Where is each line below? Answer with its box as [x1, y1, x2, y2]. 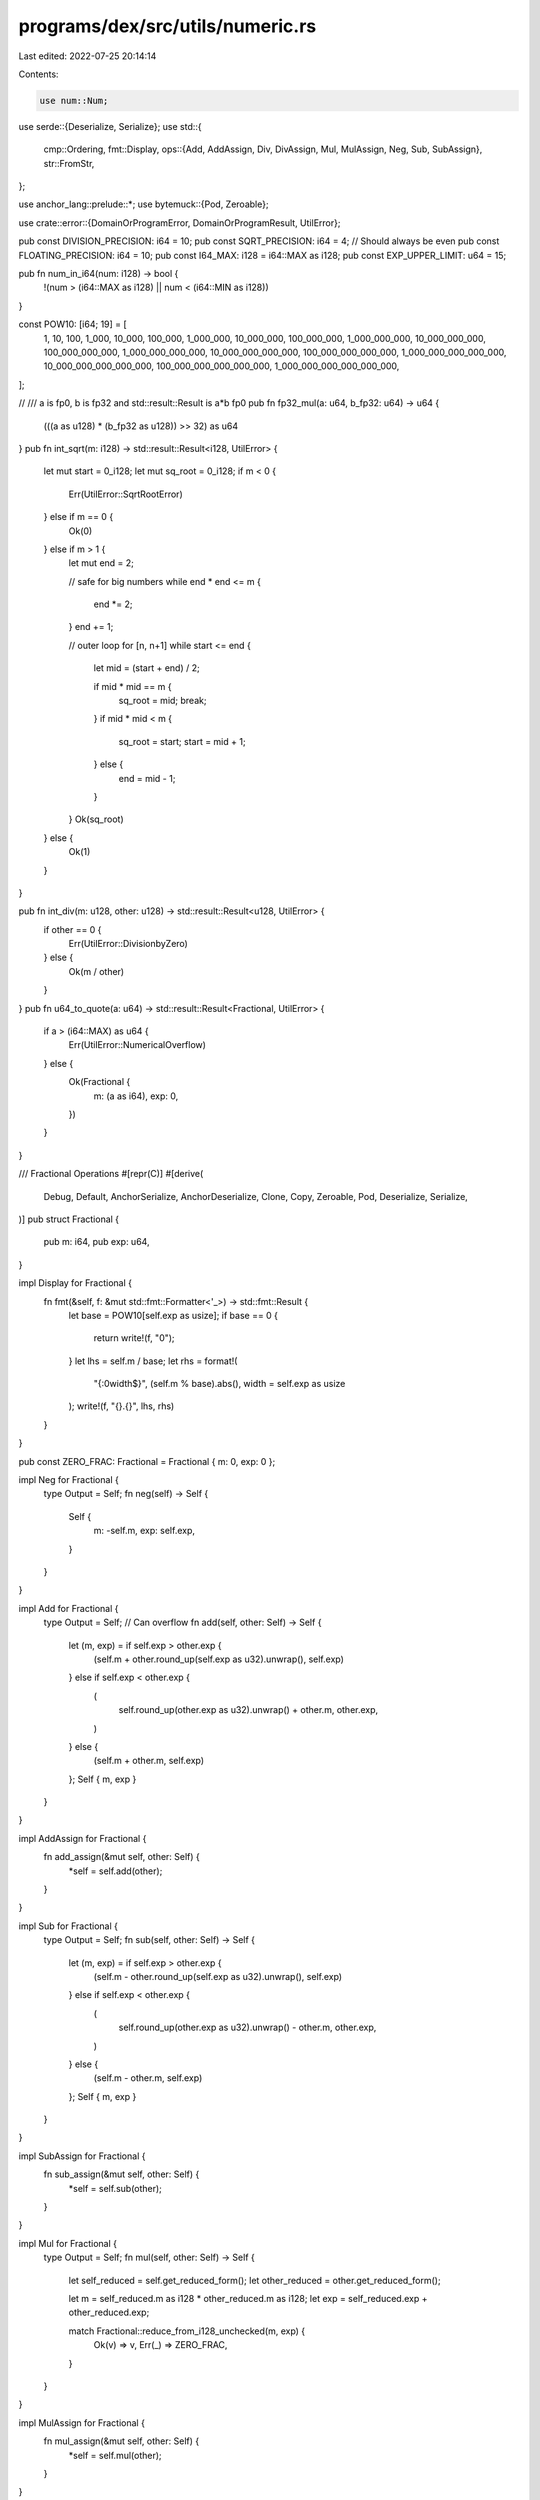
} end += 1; [68, 621, 114, 633]
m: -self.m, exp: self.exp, [93, 1525, 195, 1537]
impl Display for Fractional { [18, 1277, 133, 1289]
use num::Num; [39, 95, 109, 106]
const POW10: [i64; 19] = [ [18, 318, 127, 330]
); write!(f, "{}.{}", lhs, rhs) [68, 1400, 175, 1412]
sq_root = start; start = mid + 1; [118, 735, 246, 747]
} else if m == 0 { [43, 511, 114, 523]
